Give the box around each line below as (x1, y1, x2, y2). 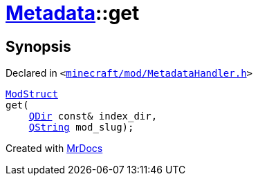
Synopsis (6, 37, 71, 55)
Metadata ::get (6, 1, 140, 25)
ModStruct (6, 88, 58, 100)
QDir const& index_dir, (28, 111, 158, 122)
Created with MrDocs (6, 142, 103, 155)
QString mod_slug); (28, 122, 134, 133)
